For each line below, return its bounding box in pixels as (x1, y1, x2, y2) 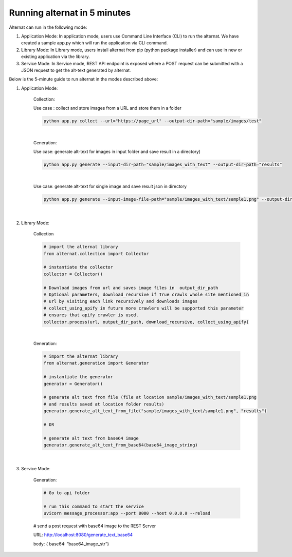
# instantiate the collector (43, 265, 113, 270)
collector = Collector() (43, 271, 103, 277)
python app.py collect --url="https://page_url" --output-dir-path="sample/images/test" (43, 118, 262, 124)
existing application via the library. (21, 54, 90, 59)
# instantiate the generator (43, 374, 113, 380)
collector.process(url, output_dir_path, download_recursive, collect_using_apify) (43, 319, 249, 325)
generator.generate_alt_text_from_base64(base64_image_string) (43, 442, 198, 448)
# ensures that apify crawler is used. (43, 312, 139, 318)
